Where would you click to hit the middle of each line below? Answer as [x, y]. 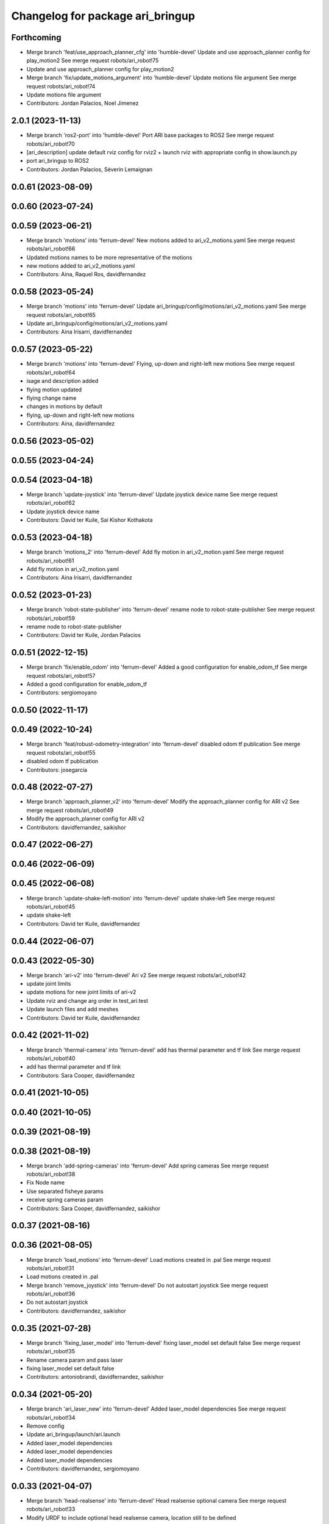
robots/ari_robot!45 [51, 906]
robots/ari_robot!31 [50, 1268]
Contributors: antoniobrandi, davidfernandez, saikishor [95, 1377]
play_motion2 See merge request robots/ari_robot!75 [93, 60]
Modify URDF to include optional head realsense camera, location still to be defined [131, 1517]
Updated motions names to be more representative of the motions [109, 257]
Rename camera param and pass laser [75, 1360]
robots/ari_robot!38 [51, 1174]
